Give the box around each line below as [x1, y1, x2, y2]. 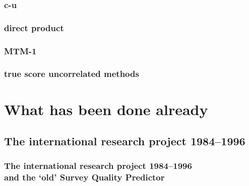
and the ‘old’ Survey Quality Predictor [4, 171, 165, 183]
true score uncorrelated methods [4, 67, 139, 80]
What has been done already [4, 99, 208, 119]
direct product [4, 21, 64, 34]
